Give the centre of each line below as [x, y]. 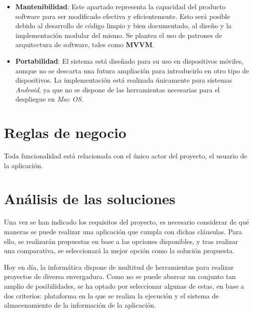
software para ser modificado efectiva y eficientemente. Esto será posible [123, 16]
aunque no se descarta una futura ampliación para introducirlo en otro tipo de [132, 70]
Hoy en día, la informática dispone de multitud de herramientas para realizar [119, 267]
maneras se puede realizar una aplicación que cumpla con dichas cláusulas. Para [123, 231]
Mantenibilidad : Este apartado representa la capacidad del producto [120, 6]
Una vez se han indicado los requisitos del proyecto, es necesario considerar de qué [126, 222]
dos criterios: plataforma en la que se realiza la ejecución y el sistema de [111, 295]
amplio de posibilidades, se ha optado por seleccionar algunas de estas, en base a [124, 286]
